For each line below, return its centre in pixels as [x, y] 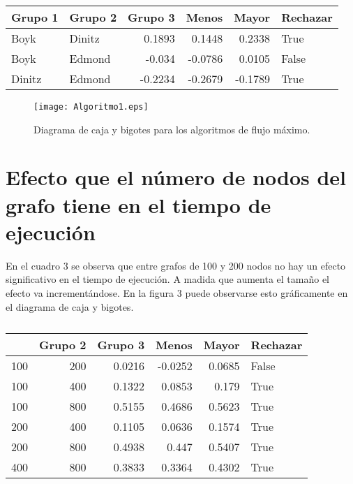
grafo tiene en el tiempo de [138, 204]
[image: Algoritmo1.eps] [91, 107]
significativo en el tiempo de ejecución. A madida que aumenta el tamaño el [167, 279]
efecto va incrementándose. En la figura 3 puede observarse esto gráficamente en [177, 292]
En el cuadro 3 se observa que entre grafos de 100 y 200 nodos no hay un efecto [176, 265]
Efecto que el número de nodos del [176, 177]
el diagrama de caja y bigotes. [70, 306]
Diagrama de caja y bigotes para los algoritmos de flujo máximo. [172, 129]
